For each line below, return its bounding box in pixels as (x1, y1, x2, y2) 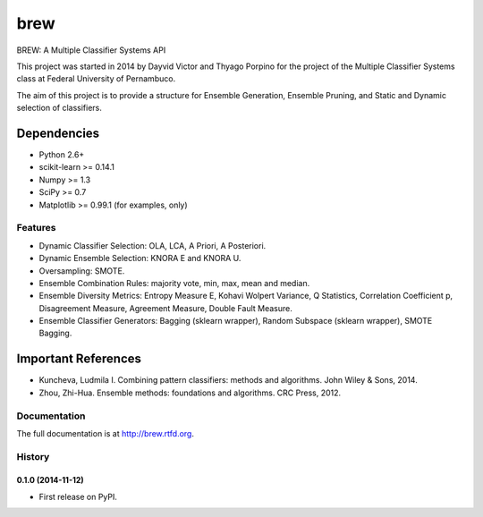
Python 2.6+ (38, 149, 85, 160)
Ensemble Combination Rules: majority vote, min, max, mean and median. (38, 277, 310, 288)
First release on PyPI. (38, 491, 118, 502)
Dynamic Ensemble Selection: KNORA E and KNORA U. (38, 253, 241, 264)
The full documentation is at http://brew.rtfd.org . (16, 428, 194, 438)
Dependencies (16, 125, 100, 140)
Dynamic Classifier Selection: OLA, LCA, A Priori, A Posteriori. (38, 240, 267, 250)
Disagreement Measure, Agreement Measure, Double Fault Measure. (38, 302, 292, 313)
